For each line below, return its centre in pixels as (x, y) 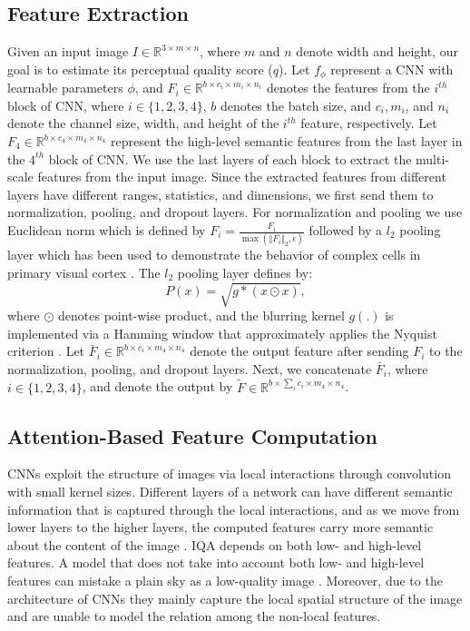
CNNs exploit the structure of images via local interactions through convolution (229, 473)
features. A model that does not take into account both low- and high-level (216, 562)
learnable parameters (65, 88)
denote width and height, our (377, 51)
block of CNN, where (66, 105)
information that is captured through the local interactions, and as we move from (234, 509)
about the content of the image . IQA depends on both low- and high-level (215, 544)
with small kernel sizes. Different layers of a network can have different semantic (230, 492)
